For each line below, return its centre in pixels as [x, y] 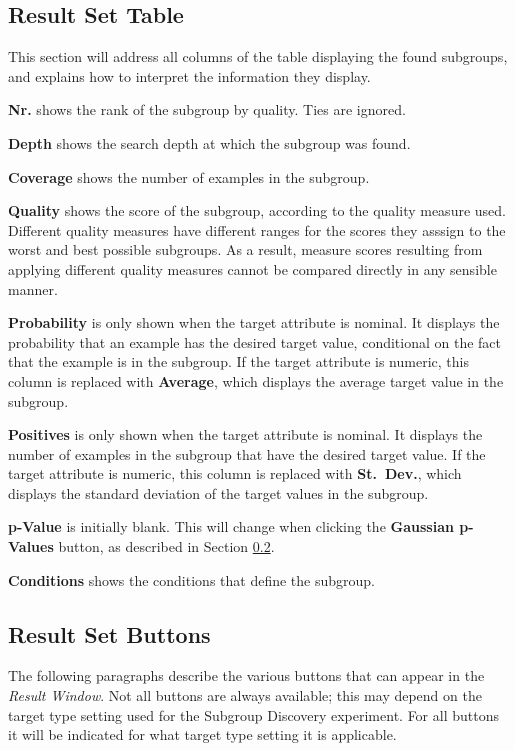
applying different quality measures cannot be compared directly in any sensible [252, 268]
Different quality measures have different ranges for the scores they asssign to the [257, 229]
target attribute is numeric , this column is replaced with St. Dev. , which [235, 473]
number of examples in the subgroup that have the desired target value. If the [247, 453]
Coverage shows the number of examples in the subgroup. [189, 176]
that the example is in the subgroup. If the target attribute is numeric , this [238, 361]
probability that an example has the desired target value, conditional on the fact [255, 341]
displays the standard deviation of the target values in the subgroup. [218, 492]
